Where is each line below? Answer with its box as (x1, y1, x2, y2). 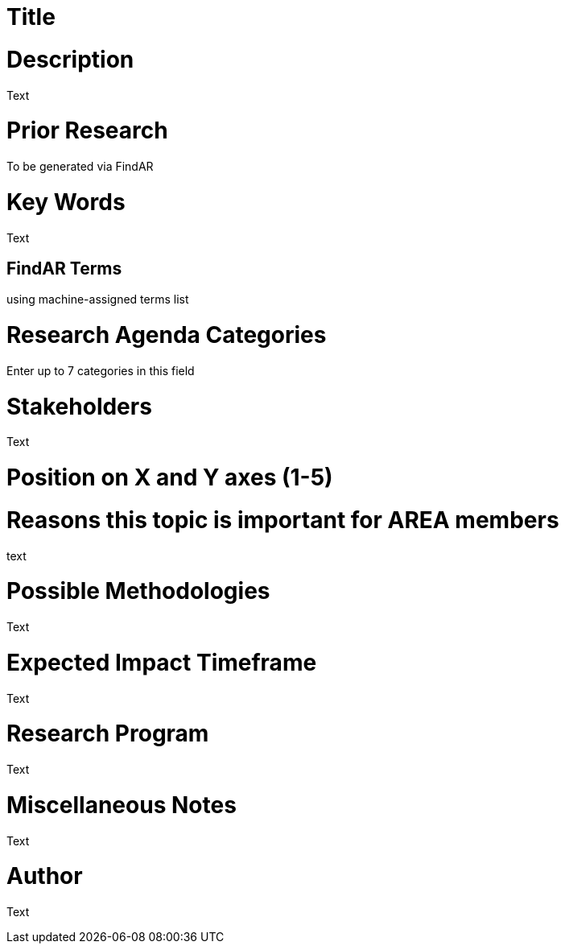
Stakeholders (6, 392, 152, 420)
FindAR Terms (6, 258, 122, 279)
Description (6, 45, 134, 73)
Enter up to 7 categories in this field (6, 363, 195, 378)
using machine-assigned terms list (6, 292, 189, 307)
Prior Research (6, 117, 168, 145)
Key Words (6, 188, 126, 216)
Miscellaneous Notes (6, 791, 237, 819)
